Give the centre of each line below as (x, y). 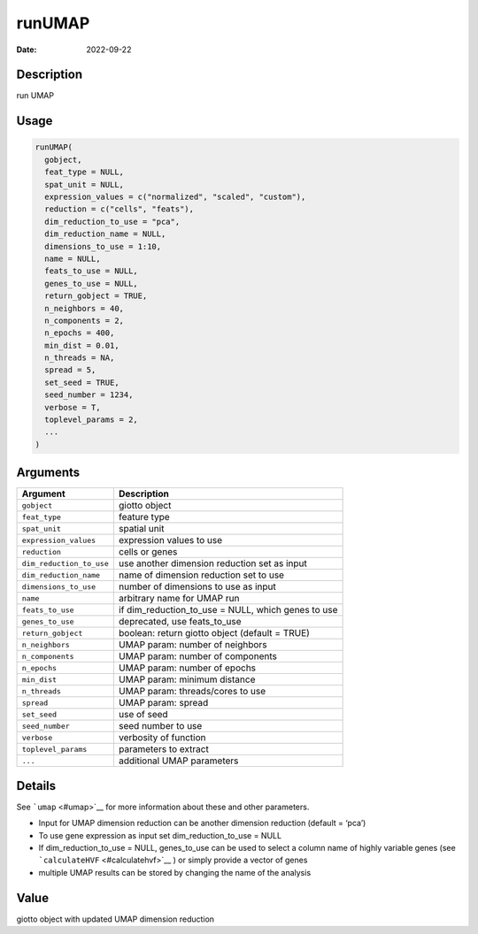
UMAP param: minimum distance (187, 679)
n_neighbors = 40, (84, 308)
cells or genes (148, 552)
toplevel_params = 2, (92, 420)
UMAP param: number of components (198, 656)
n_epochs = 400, (80, 333)
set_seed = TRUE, (82, 382)
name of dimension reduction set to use (201, 575)
